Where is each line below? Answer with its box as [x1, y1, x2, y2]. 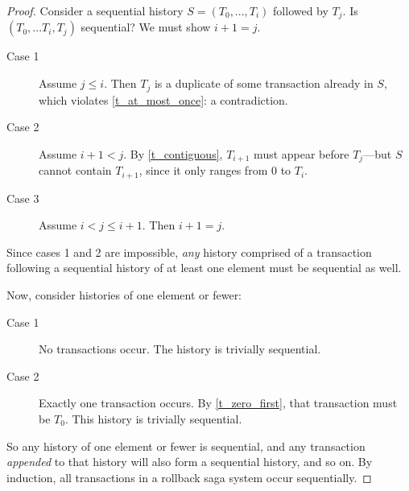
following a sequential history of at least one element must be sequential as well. [6, 259, 402, 276]
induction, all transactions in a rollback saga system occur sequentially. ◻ [6, 468, 372, 485]
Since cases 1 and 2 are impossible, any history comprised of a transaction [6, 243, 372, 260]
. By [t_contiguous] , [123, 145, 223, 162]
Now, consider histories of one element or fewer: [6, 286, 242, 303]
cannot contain [39, 162, 112, 179]
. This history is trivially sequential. [64, 410, 242, 427]
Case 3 [6, 189, 39, 206]
